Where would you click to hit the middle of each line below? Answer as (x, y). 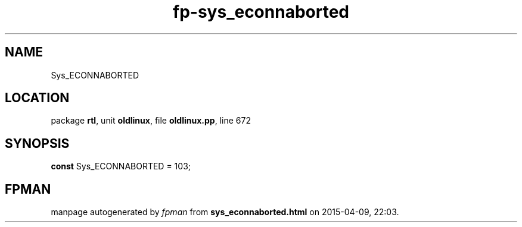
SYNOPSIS (37, 143)
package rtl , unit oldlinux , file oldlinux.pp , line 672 (151, 121)
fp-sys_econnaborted (261, 12)
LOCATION (37, 98)
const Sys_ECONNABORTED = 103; (121, 166)
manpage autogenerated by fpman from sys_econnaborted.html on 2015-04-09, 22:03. (225, 212)
